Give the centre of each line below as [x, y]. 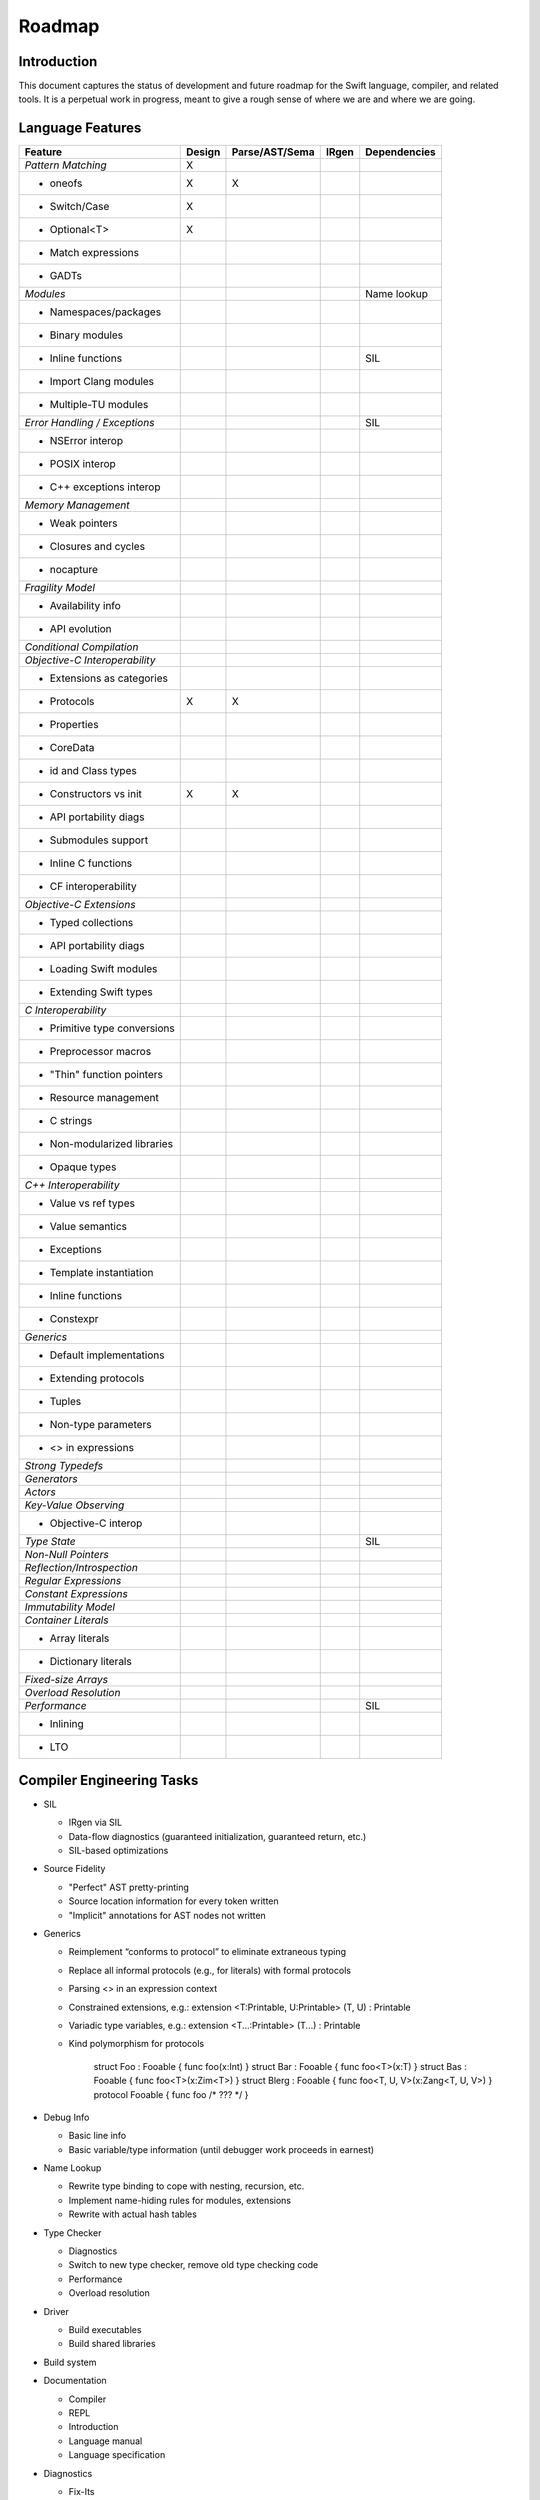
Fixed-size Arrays [66, 1680]
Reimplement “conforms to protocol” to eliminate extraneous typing [207, 1952]
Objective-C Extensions [80, 905]
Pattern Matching [65, 165]
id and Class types [93, 771]
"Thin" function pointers [106, 1075]
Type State [50, 1542]
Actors [40, 1492]
